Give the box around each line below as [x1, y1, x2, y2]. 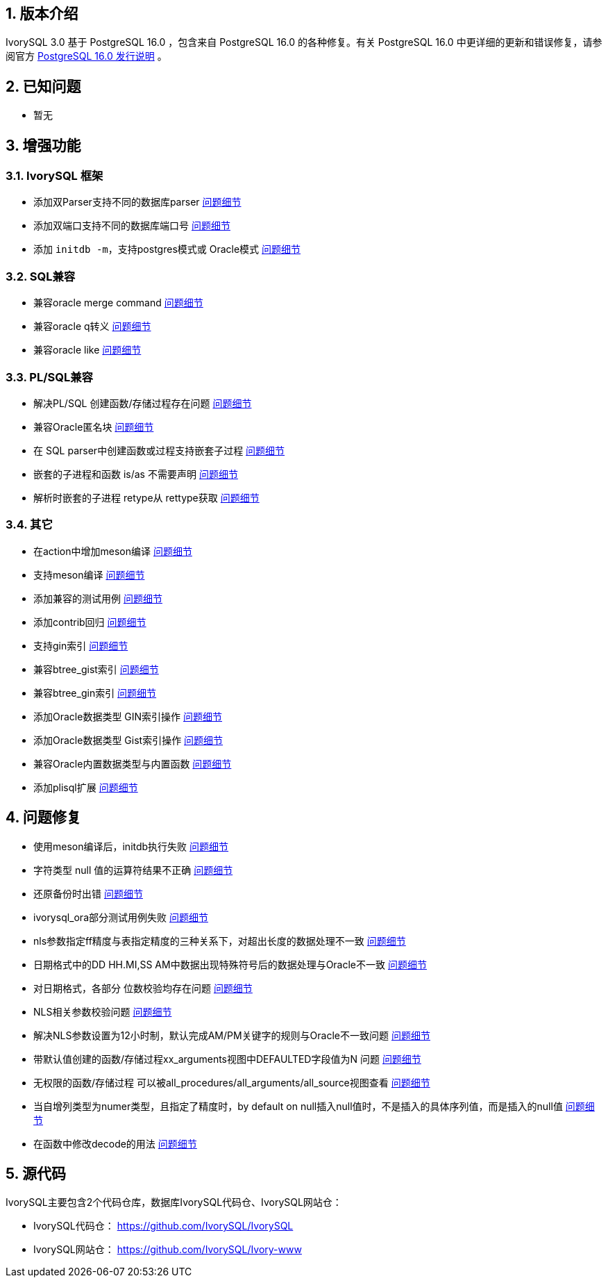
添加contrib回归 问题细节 [33, 615, 146, 628]
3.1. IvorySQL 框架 [6, 169, 103, 183]
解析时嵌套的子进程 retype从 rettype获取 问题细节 [33, 491, 260, 504]
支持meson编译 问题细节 [33, 568, 145, 581]
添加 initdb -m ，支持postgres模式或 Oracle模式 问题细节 [33, 243, 301, 256]
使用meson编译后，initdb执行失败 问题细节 [33, 840, 229, 852]
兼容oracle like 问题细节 [33, 344, 142, 356]
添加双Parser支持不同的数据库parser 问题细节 [33, 196, 242, 208]
